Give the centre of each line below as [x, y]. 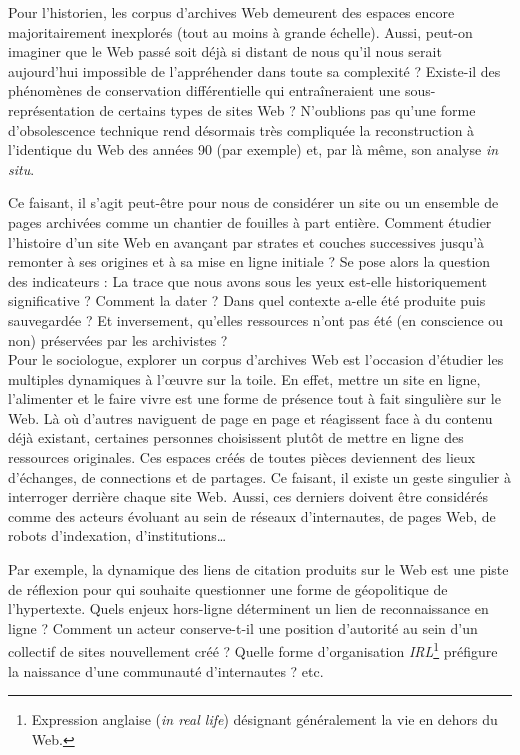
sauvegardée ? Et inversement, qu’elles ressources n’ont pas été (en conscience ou [256, 319]
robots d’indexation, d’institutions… [117, 535]
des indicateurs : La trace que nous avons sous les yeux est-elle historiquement [247, 280]
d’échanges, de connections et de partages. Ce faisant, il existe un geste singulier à [260, 476]
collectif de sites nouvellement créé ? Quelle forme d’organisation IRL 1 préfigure [253, 650]
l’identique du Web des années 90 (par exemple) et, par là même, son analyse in [253, 149]
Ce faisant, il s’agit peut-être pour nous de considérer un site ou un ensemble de [253, 202]
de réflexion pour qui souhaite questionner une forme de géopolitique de [228, 588]
